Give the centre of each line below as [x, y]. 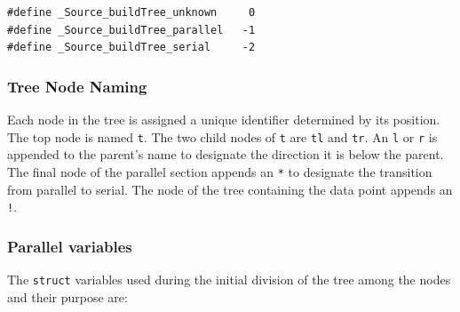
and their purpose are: [67, 296]
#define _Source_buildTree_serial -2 [131, 48]
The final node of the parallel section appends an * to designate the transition [220, 171]
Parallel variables [70, 246]
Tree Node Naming [77, 86]
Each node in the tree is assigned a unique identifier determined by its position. [224, 119]
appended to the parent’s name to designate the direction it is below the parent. [226, 154]
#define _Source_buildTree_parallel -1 [131, 30]
